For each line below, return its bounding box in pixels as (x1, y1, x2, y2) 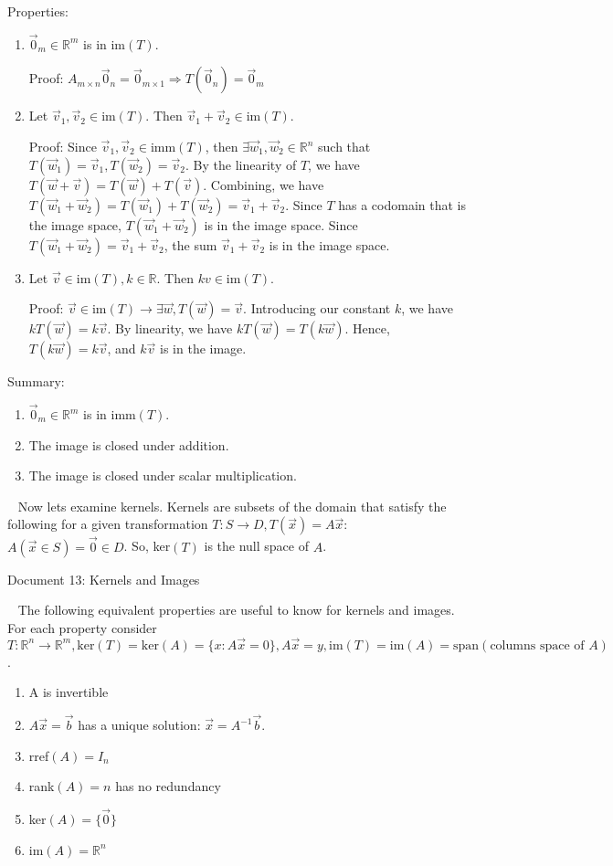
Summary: (7, 372, 65, 391)
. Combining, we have (203, 174, 324, 194)
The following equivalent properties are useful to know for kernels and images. (17, 600, 455, 619)
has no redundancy (115, 776, 221, 796)
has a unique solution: (78, 715, 201, 734)
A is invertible (28, 682, 109, 702)
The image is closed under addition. (28, 435, 229, 454)
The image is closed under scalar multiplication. (28, 466, 297, 485)
